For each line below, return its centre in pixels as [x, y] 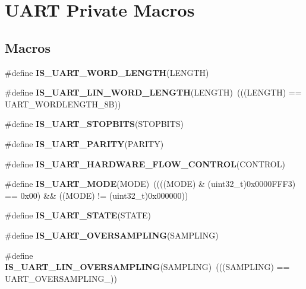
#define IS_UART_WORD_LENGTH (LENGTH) [107, 72]
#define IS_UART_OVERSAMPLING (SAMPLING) [112, 235]
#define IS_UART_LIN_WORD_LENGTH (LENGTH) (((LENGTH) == [153, 92]
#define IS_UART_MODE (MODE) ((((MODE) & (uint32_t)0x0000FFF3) [150, 184]
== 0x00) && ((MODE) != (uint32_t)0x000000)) [97, 195]
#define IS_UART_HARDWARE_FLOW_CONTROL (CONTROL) [145, 163]
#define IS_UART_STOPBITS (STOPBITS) [94, 124]
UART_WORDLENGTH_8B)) [63, 104]
